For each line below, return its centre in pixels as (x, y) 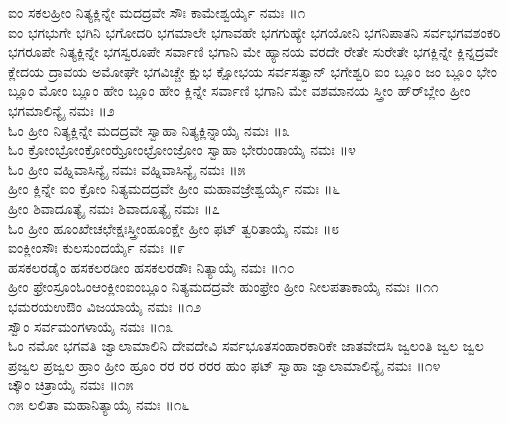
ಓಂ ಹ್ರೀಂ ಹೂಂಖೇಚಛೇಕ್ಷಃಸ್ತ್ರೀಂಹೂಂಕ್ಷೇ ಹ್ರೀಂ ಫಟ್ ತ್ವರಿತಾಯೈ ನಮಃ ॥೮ (174, 227)
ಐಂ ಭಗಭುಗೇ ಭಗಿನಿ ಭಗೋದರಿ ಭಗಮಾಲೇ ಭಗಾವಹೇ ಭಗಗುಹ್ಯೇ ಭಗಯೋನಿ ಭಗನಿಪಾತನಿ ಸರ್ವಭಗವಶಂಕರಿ (254, 31)
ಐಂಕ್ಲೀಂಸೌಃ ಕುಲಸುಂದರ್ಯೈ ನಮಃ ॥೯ (96, 247)
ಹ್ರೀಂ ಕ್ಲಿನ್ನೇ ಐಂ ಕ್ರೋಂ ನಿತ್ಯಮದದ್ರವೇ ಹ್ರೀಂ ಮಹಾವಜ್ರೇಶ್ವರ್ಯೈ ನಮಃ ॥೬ (174, 188)
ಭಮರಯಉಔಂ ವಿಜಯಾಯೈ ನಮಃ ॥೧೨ (105, 305)
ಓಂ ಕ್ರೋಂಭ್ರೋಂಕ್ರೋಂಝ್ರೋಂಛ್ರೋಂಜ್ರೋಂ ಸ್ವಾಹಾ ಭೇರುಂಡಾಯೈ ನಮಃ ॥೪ (182, 149)
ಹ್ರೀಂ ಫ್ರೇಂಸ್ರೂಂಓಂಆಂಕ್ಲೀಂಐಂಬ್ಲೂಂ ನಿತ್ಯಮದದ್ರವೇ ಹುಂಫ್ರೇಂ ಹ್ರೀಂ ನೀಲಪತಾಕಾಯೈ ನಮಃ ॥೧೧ (223, 286)
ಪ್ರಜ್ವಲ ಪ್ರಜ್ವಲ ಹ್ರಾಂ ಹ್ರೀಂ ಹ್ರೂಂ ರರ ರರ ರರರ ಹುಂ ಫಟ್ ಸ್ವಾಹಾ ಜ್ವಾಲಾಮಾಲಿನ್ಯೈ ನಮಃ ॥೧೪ (224, 364)
